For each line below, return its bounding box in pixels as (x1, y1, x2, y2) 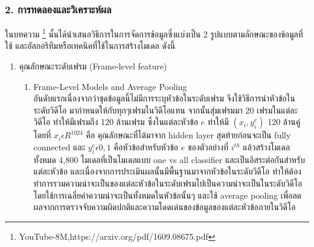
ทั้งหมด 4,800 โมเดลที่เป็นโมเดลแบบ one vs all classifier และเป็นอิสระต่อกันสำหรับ (33, 153, 305, 165)
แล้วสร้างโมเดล (243, 141, 290, 153)
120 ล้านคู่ (268, 115, 301, 128)
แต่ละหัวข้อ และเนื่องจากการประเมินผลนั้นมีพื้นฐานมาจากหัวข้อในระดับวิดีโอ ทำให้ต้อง (33, 165, 301, 178)
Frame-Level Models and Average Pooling (33, 80, 187, 92)
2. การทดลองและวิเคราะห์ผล (5, 1, 112, 16)
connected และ (33, 141, 86, 153)
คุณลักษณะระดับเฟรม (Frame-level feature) (19, 60, 167, 72)
